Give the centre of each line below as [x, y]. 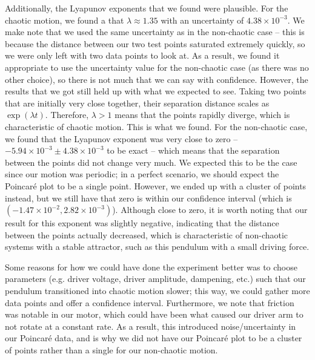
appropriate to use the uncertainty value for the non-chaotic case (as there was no [157, 67]
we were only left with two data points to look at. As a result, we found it [142, 55]
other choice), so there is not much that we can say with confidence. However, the [157, 79]
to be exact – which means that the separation [193, 150]
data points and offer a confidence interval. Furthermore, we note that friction [150, 302]
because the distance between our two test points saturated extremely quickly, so [155, 43]
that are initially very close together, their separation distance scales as [137, 103]
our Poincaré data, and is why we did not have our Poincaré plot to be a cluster [154, 338]
